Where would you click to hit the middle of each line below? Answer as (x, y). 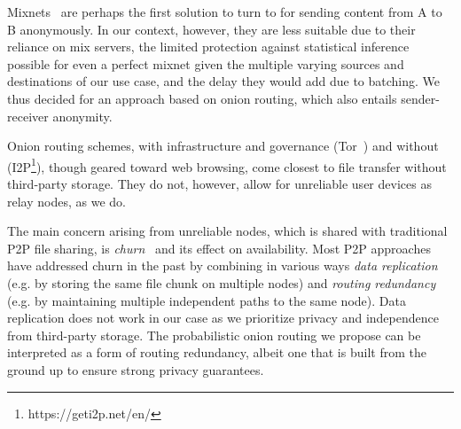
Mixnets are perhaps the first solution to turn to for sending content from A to (225, 12)
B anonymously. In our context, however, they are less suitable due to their (211, 29)
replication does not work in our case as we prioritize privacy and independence (223, 318)
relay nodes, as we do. (66, 201)
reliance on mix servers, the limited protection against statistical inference (208, 47)
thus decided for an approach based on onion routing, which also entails (202, 98)
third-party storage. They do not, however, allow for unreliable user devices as (219, 183)
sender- (420, 98)
